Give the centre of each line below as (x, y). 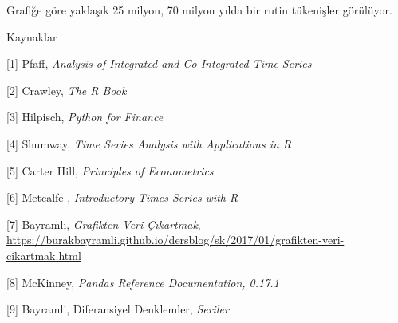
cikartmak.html (44, 255)
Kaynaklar (32, 36)
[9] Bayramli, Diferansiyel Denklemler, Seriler (118, 309)
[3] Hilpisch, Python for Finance (85, 117)
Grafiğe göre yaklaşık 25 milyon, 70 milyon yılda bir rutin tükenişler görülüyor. (199, 10)
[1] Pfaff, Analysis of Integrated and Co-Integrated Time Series (159, 63)
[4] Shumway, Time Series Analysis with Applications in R (149, 143)
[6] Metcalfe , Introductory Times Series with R (122, 197)
